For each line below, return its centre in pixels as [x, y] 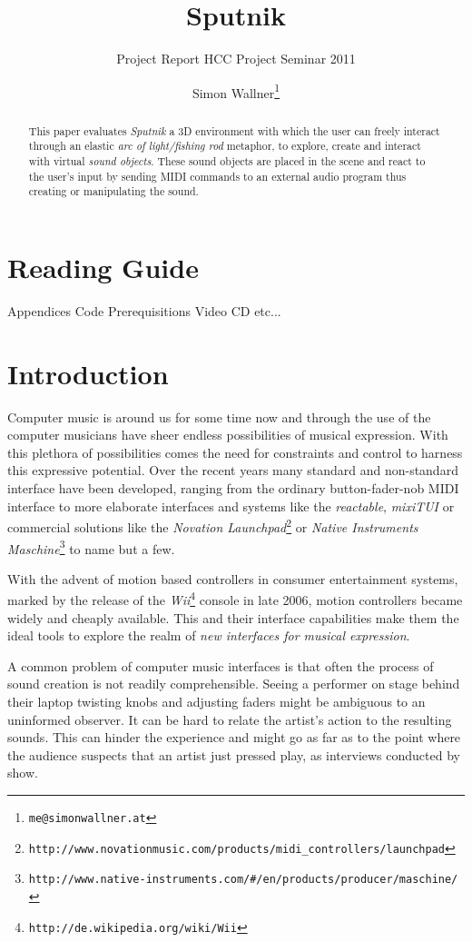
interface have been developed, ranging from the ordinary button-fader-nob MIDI [233, 488]
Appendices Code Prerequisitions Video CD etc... [144, 310]
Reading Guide [103, 268]
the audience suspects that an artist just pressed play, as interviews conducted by [234, 754]
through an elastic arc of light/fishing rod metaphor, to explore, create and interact [225, 146]
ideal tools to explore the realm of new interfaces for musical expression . [209, 635]
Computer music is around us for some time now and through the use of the [219, 416]
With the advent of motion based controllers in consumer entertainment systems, [233, 578]
